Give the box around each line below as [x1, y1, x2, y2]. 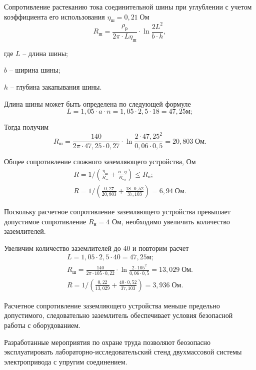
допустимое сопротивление [4, 216, 86, 226]
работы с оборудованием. [4, 319, 80, 330]
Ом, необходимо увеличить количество [111, 216, 230, 226]
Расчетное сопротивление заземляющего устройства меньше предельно [4, 300, 220, 310]
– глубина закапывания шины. [10, 81, 102, 92]
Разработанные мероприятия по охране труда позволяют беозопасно [4, 336, 211, 347]
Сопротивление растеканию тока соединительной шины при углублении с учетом [4, 2, 252, 12]
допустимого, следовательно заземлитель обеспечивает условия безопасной [4, 310, 233, 320]
